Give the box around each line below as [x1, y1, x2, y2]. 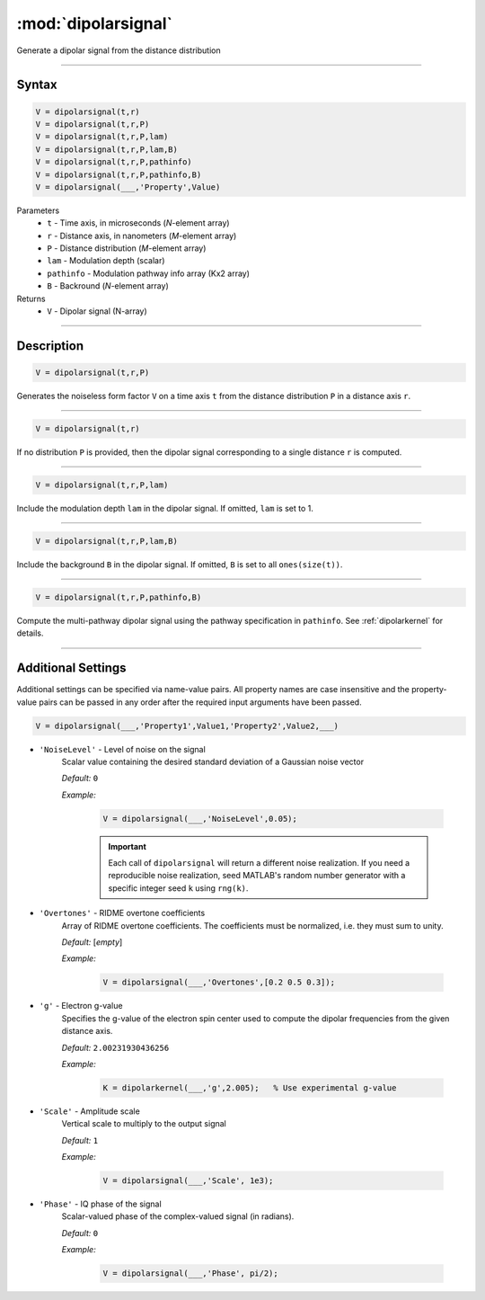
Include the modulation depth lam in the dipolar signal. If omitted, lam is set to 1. [16, 503, 313, 513]
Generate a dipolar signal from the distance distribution [16, 45, 221, 56]
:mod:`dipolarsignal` [16, 13, 173, 33]
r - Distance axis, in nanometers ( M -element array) [47, 230, 237, 241]
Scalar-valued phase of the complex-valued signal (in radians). [61, 1211, 295, 1222]
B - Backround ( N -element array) [47, 280, 170, 291]
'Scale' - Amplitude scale [39, 1106, 141, 1117]
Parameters [16, 205, 60, 216]
